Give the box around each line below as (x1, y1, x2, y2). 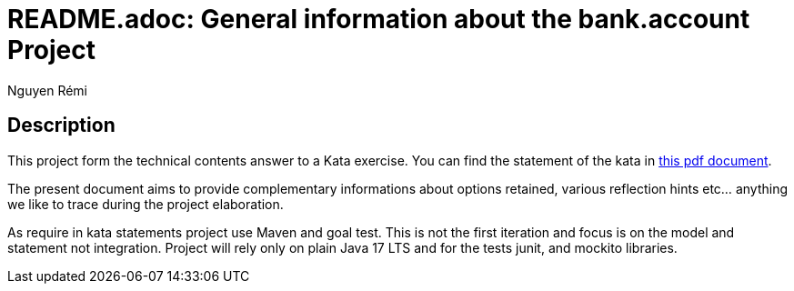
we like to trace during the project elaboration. (7, 196, 284, 212)
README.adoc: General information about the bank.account (7, 4, 750, 35)
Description (7, 114, 116, 137)
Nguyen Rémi (7, 82, 87, 98)
